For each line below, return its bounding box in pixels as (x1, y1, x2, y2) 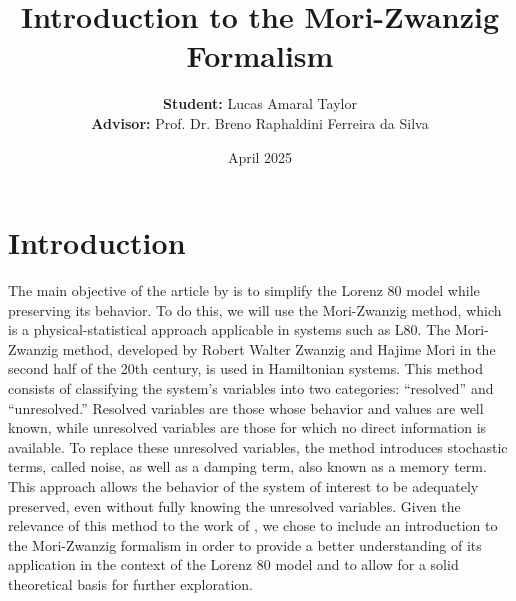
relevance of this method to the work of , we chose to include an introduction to (8, 515, 498, 536)
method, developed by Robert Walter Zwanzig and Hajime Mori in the (62, 338, 496, 359)
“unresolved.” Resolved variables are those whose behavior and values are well (8, 397, 484, 418)
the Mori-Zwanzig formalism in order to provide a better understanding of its (8, 534, 482, 555)
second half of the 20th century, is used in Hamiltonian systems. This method (8, 358, 484, 379)
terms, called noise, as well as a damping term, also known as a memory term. (8, 456, 487, 477)
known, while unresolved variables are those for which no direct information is (8, 417, 487, 438)
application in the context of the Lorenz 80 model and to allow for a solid (8, 554, 459, 575)
